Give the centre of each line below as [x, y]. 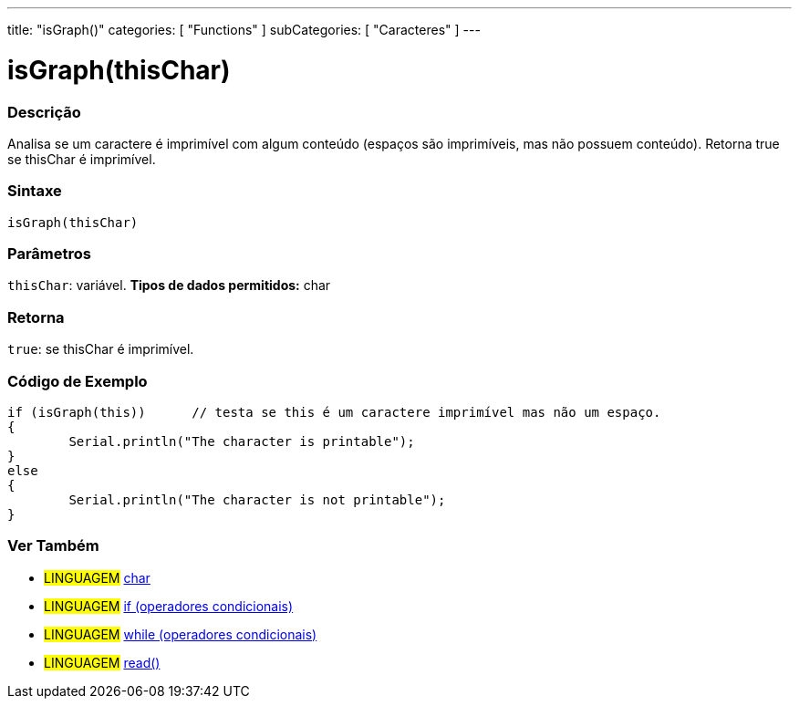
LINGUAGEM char [97, 577]
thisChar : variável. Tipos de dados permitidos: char [169, 286]
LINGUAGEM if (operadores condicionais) [169, 606]
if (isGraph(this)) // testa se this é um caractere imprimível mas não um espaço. [334, 412]
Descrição [44, 112]
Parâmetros [49, 254]
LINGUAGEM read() [102, 662]
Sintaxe [35, 191]
